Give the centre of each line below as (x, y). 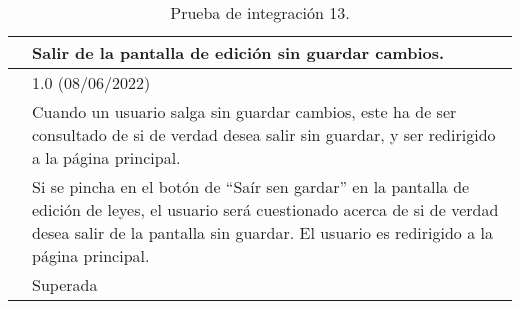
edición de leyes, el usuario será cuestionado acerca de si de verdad (265, 209)
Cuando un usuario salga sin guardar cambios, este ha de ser (244, 111)
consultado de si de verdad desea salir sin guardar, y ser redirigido (264, 134)
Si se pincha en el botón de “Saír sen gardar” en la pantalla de (251, 186)
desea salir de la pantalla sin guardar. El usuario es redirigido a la (262, 232)
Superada (65, 284)
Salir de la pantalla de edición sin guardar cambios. (238, 52)
